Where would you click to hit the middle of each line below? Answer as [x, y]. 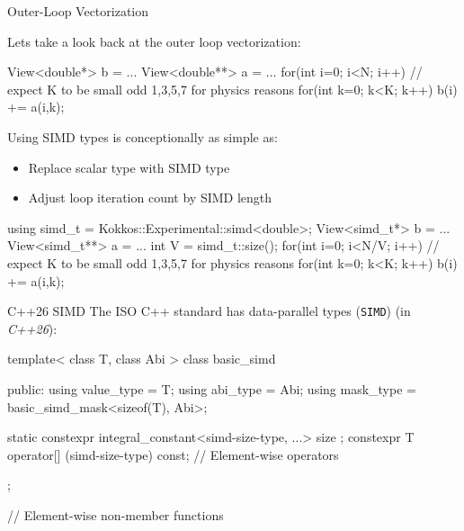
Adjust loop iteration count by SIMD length [150, 198]
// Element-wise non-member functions [116, 514]
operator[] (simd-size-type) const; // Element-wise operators [173, 454]
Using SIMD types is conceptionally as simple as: [143, 136]
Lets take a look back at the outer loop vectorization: [154, 41]
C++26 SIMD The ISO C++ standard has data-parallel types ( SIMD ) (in [209, 311]
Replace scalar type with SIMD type [129, 167]
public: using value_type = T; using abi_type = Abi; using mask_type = [212, 388]
